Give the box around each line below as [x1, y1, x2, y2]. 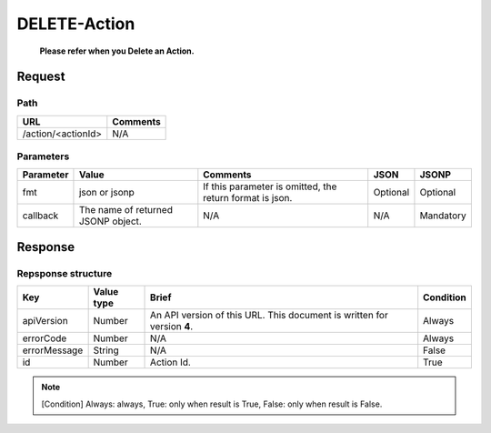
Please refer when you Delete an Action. [39, 45, 195, 56]
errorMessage [22, 344, 84, 357]
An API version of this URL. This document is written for [150, 309, 388, 322]
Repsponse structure [16, 267, 113, 279]
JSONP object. [78, 215, 143, 227]
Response [16, 239, 75, 255]
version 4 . [150, 320, 194, 333]
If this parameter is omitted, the [203, 180, 337, 193]
